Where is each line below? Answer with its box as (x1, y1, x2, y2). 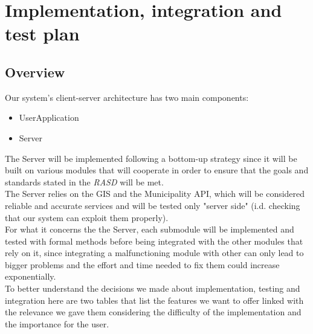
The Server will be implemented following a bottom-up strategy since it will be (5, 152, 297, 164)
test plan (5, 21, 80, 46)
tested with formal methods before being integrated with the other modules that (5, 234, 303, 247)
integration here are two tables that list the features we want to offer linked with (5, 294, 304, 306)
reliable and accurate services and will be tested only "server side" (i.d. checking (5, 199, 300, 211)
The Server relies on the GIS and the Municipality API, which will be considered (5, 187, 305, 200)
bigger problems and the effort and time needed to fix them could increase (5, 258, 280, 271)
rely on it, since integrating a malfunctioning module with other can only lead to (5, 246, 304, 259)
